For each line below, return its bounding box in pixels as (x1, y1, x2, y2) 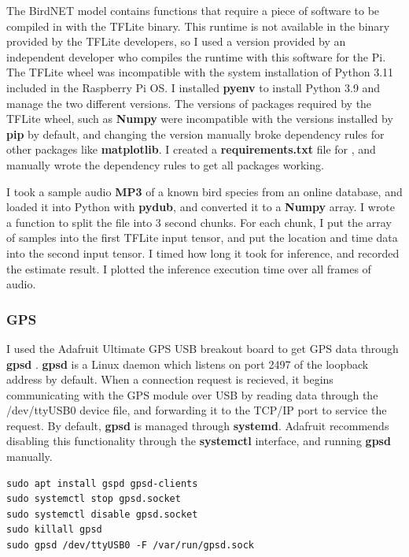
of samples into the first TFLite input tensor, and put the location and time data (6, 229, 398, 246)
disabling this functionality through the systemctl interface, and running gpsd (6, 433, 391, 449)
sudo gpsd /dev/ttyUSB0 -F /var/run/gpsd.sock (6, 540, 254, 551)
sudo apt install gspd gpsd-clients (6, 477, 198, 489)
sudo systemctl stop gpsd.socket (6, 493, 181, 505)
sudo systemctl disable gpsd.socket (6, 508, 198, 520)
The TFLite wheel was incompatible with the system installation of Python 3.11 (6, 64, 394, 80)
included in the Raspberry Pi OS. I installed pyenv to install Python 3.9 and (6, 79, 381, 95)
